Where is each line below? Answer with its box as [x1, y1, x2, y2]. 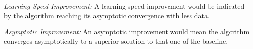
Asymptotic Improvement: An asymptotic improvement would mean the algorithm [4, 26, 250, 37]
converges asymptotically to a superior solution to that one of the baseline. [4, 36, 228, 46]
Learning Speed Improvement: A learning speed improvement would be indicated [4, 1, 245, 11]
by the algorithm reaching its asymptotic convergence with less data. [4, 10, 210, 20]
